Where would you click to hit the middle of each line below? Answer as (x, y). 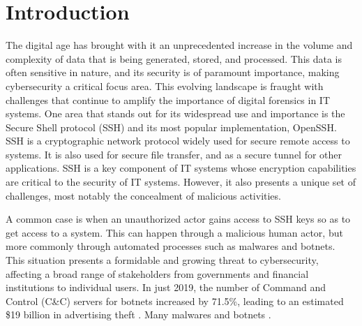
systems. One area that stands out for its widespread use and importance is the (175, 113)
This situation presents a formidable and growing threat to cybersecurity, (162, 260)
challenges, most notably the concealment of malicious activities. (143, 195)
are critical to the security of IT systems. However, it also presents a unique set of (181, 182)
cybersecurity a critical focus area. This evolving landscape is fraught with (165, 86)
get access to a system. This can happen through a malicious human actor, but (174, 232)
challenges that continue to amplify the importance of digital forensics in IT (168, 99)
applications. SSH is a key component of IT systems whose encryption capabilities (181, 168)
